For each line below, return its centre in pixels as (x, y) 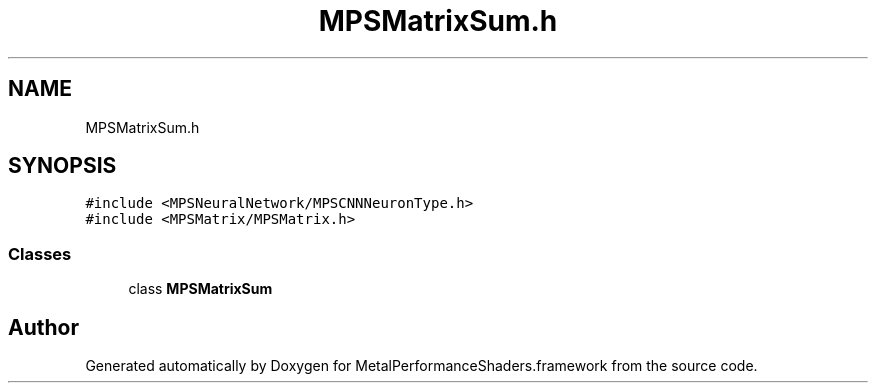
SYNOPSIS (62, 166)
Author (43, 327)
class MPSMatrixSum (200, 289)
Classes (40, 253)
